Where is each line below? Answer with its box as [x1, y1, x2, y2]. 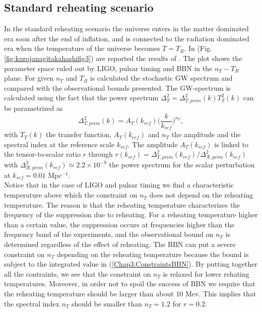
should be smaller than [72, 298, 142, 308]
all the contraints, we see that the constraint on [4, 268, 151, 279]
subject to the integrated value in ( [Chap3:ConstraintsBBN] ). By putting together [4, 259, 257, 269]
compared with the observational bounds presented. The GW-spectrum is [4, 82, 231, 93]
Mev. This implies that [185, 288, 256, 298]
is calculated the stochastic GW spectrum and [90, 73, 233, 83]
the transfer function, [46, 129, 112, 140]
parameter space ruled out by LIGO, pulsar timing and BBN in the [4, 63, 213, 73]
